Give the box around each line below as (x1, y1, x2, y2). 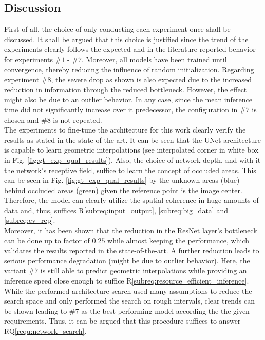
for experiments (4, 53, 53, 64)
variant (4, 265, 26, 276)
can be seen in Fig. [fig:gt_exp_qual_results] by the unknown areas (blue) (4, 175, 240, 185)
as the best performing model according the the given (81, 305, 250, 316)
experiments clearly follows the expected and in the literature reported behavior (4, 44, 256, 54)
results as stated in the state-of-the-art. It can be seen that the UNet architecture (4, 134, 261, 145)
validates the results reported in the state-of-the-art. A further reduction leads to (4, 245, 259, 256)
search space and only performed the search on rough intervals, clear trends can (4, 295, 255, 306)
